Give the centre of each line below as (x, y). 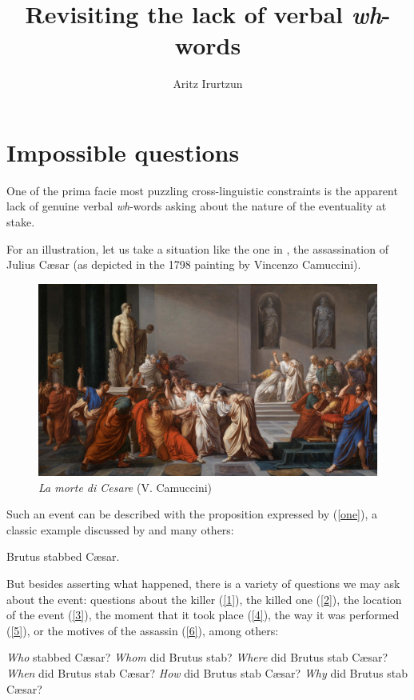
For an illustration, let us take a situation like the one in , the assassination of (197, 248)
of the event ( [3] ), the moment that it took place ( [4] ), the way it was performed (203, 615)
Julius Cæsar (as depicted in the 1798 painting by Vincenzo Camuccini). (184, 264)
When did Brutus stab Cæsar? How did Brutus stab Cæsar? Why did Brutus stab (207, 672)
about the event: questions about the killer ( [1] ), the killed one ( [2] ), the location (204, 599)
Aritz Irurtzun (208, 84)
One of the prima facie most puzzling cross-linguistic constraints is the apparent (202, 190)
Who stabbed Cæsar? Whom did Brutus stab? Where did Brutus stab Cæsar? (197, 657)
